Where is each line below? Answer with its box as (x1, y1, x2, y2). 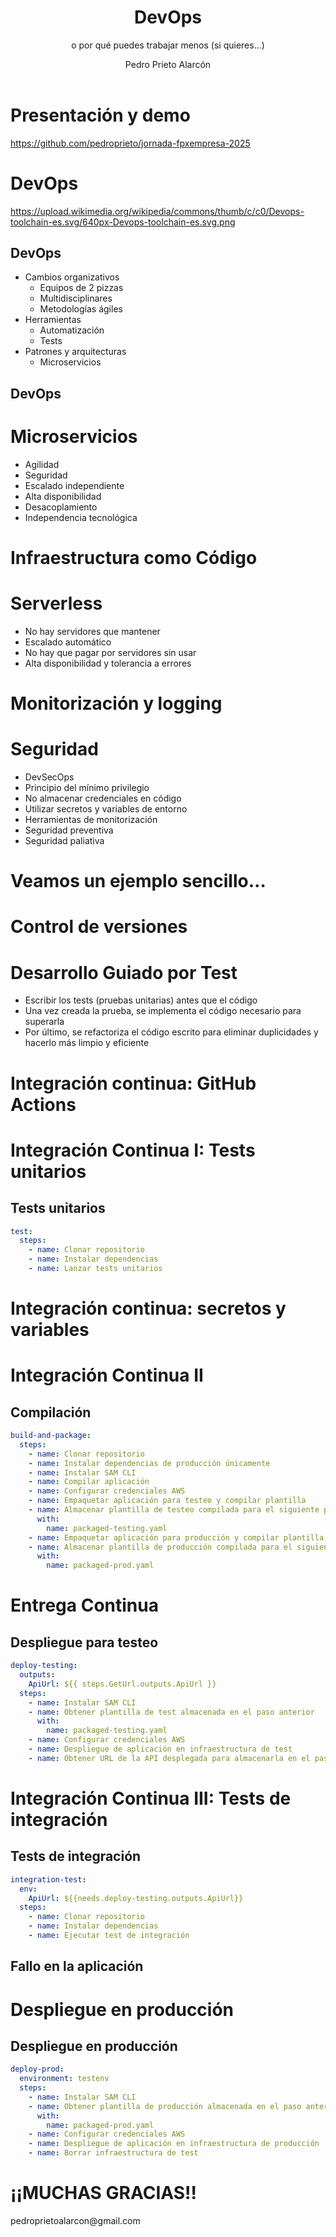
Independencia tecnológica (24, 511, 138, 523)
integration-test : (10, 1874, 87, 1885)
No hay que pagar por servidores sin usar (24, 646, 197, 658)
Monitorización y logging (10, 692, 223, 715)
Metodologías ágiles (39, 303, 123, 315)
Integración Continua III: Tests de (10, 1787, 292, 1810)
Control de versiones (10, 916, 188, 938)
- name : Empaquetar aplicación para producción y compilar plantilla (28, 1532, 325, 1543)
